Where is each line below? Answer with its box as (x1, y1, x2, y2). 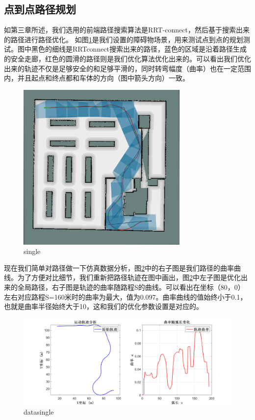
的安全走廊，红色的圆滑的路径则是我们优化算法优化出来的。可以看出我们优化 (4, 53, 251, 63)
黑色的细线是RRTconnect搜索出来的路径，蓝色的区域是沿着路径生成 (31, 44, 247, 54)
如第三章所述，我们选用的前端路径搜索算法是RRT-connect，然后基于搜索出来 (4, 25, 250, 35)
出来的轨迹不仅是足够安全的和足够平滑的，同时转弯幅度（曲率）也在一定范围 (4, 63, 251, 73)
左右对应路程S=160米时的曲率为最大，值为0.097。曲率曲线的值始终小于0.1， (4, 291, 247, 302)
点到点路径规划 (4, 1, 76, 17)
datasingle (24, 406, 54, 417)
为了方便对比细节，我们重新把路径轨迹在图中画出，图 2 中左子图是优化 (17, 272, 241, 282)
